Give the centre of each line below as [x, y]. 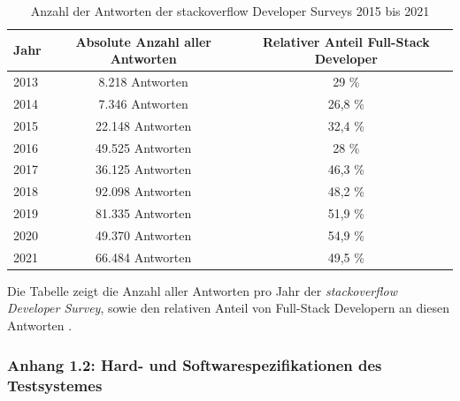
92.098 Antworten [144, 191]
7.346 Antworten [143, 103]
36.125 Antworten [144, 169]
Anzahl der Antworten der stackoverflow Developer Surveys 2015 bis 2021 [230, 11]
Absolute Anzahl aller [143, 41]
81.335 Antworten [144, 213]
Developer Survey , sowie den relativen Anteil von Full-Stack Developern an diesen [228, 308]
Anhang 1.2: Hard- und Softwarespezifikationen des [195, 364]
